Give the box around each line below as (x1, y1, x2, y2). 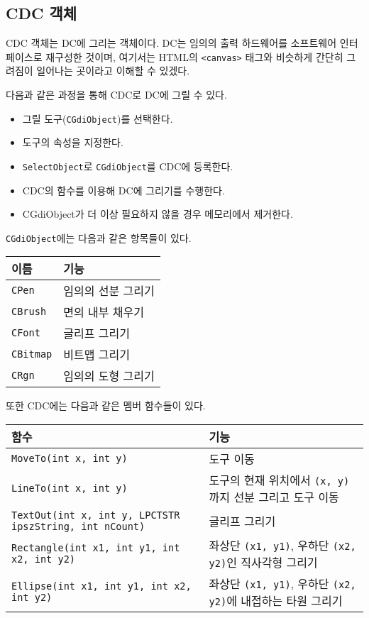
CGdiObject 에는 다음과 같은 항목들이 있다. (6, 230, 192, 245)
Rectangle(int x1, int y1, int (11, 541, 180, 553)
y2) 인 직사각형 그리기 (209, 553, 318, 570)
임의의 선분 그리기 (63, 282, 155, 299)
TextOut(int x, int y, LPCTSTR (11, 509, 180, 521)
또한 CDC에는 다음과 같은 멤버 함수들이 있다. (6, 398, 206, 413)
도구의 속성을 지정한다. (22, 135, 123, 150)
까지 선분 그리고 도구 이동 (209, 488, 339, 505)
